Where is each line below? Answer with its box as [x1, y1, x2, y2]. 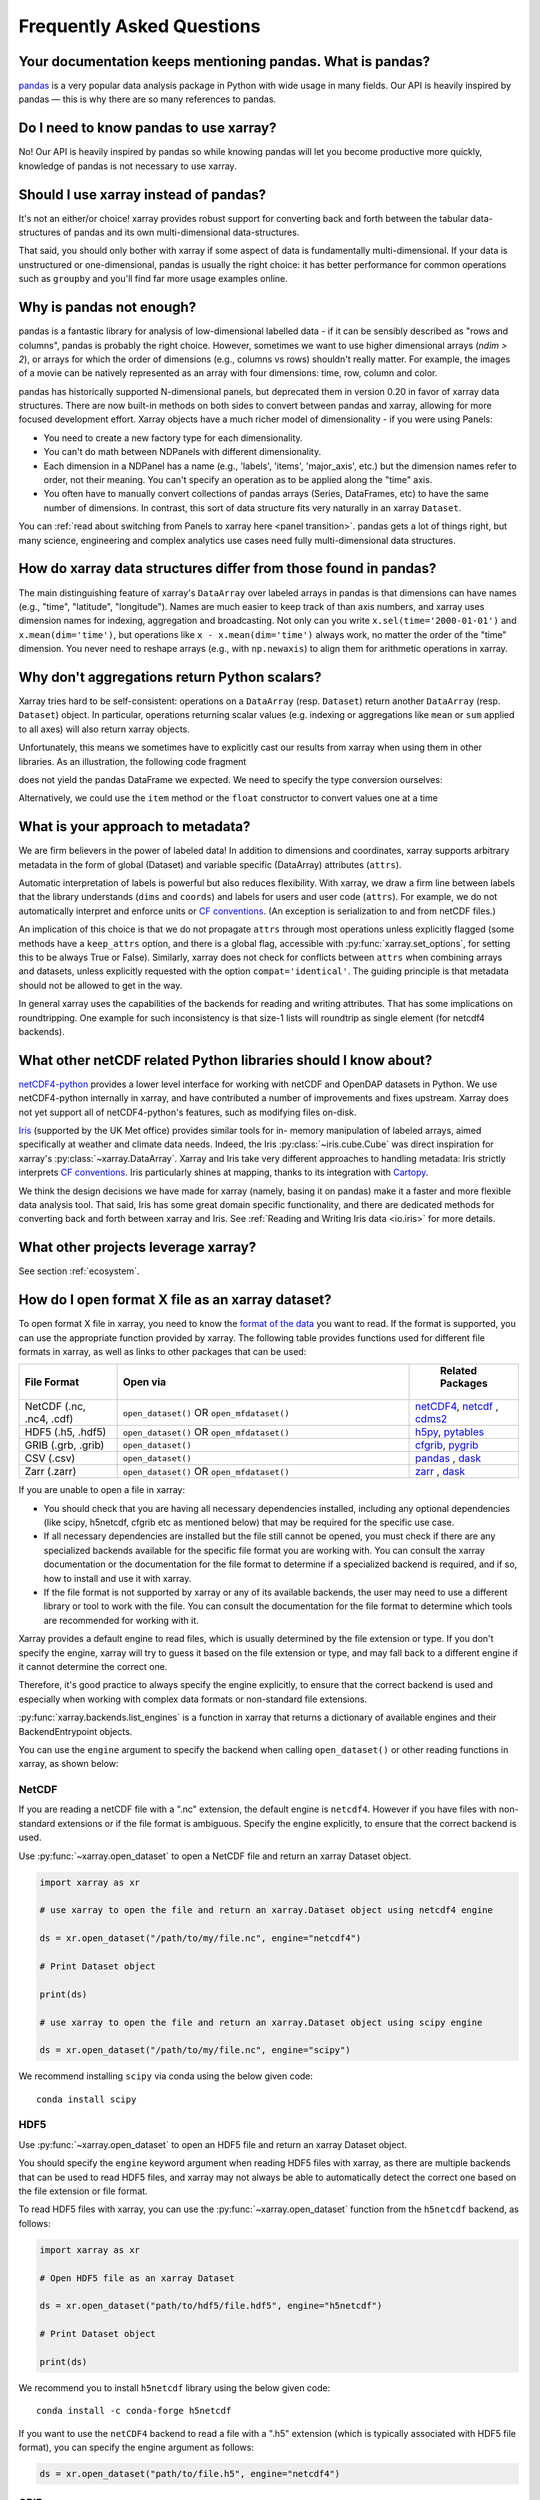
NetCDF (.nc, [24, 1400, 87, 1414]
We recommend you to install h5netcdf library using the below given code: [18, 2381, 331, 2394]
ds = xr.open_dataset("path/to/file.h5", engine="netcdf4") [39, 2468, 341, 2480]
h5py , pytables [415, 1425, 485, 1439]
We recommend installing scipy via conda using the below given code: [18, 2070, 314, 2082]
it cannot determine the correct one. [18, 1661, 168, 1672]
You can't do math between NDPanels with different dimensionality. [43, 446, 322, 458]
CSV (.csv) [24, 1451, 76, 1465]
